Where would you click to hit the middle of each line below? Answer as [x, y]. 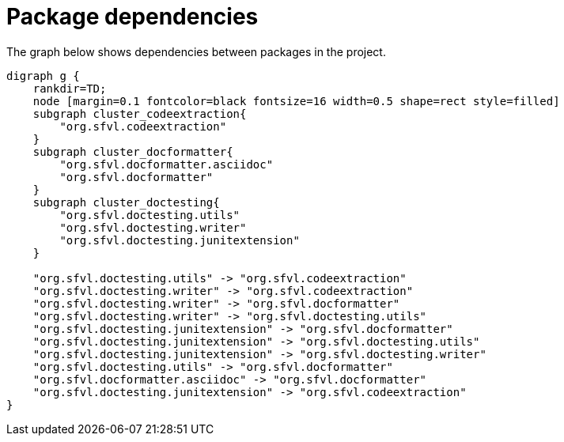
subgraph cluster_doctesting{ [126, 202]
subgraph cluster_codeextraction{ [140, 113]
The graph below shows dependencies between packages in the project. [196, 51]
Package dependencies [132, 17]
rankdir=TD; [70, 88]
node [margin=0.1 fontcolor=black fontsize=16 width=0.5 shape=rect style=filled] [296, 101]
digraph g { [43, 76]
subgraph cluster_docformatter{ [133, 151]
